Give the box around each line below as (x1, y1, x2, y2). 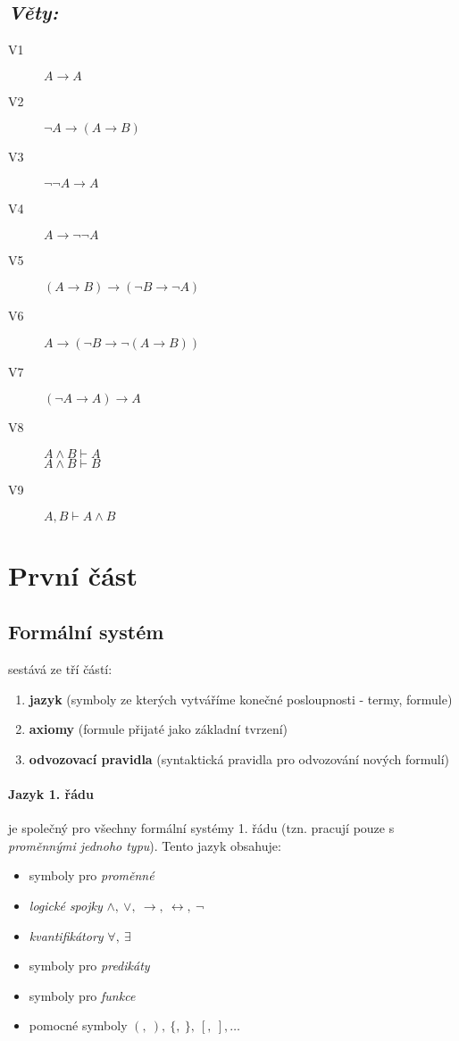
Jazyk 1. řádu (8, 785, 94, 804)
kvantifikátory (29, 926, 104, 945)
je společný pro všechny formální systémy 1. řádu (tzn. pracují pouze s (8, 819, 395, 837)
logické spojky (29, 896, 103, 915)
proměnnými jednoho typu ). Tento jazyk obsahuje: (8, 836, 281, 854)
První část (8, 556, 138, 593)
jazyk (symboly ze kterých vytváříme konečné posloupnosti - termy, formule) (29, 689, 453, 708)
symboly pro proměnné (29, 866, 154, 885)
